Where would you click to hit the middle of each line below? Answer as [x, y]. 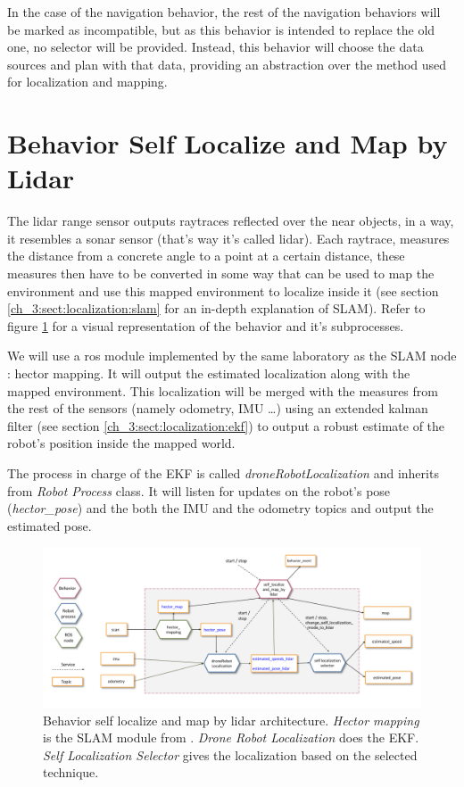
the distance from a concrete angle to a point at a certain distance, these [206, 256]
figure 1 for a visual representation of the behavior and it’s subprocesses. [206, 325]
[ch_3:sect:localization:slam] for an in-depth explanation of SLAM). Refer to [216, 308]
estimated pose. [50, 525]
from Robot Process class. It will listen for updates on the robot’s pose [199, 490]
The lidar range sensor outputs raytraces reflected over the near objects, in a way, [231, 221]
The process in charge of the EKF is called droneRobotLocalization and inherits [223, 473]
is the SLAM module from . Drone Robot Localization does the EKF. [231, 737]
